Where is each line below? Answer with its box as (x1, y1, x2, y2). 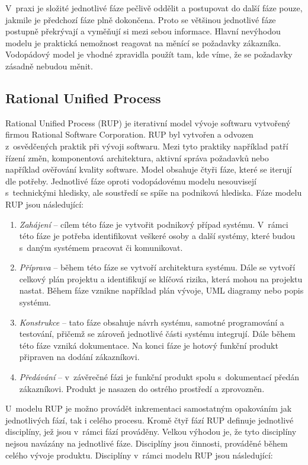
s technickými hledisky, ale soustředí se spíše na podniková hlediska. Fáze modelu (5, 186, 302, 199)
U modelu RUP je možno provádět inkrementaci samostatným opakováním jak (5, 402, 292, 415)
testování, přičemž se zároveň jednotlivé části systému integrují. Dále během (19, 327, 296, 340)
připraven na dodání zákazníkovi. (19, 351, 140, 363)
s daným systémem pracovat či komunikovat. (19, 241, 183, 253)
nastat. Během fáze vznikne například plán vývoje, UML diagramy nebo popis (19, 284, 304, 297)
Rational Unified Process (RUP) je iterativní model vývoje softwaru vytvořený (5, 116, 291, 129)
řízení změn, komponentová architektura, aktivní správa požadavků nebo (5, 151, 269, 164)
